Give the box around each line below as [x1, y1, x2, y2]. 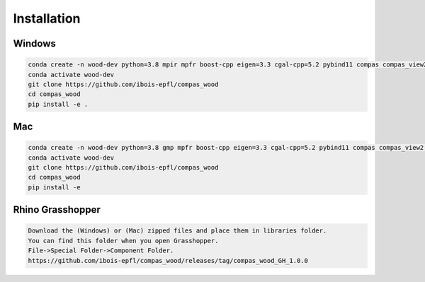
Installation [13, 11, 81, 26]
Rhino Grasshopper [13, 204, 101, 216]
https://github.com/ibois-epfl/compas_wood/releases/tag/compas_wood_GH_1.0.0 [28, 257, 308, 264]
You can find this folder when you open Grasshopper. [28, 237, 219, 245]
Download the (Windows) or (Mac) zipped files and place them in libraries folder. [28, 227, 327, 235]
